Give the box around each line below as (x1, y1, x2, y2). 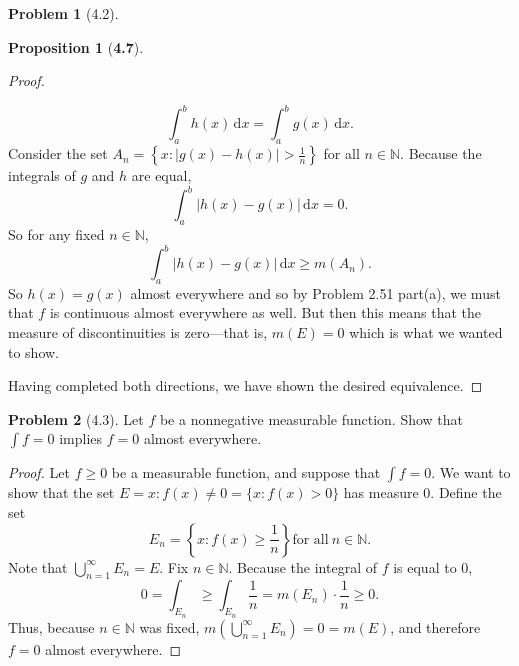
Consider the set (8, 143, 108, 164)
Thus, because (8, 616, 95, 637)
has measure (343, 482, 419, 503)
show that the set (8, 482, 115, 503)
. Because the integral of (228, 556, 377, 577)
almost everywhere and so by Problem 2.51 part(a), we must (130, 282, 501, 303)
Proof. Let (8, 462, 70, 483)
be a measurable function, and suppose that (111, 462, 381, 483)
